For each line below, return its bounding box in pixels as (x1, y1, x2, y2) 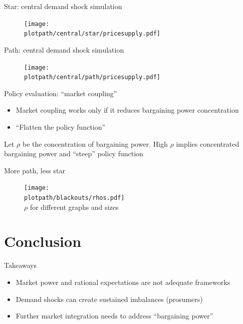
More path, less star (4, 165, 66, 175)
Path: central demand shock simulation (4, 44, 124, 55)
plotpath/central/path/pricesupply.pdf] (24, 74, 161, 81)
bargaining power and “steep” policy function (4, 148, 143, 159)
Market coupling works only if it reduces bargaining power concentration (16, 105, 239, 115)
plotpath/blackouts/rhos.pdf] (24, 194, 125, 202)
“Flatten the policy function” (16, 122, 106, 132)
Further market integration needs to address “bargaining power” (16, 310, 213, 321)
